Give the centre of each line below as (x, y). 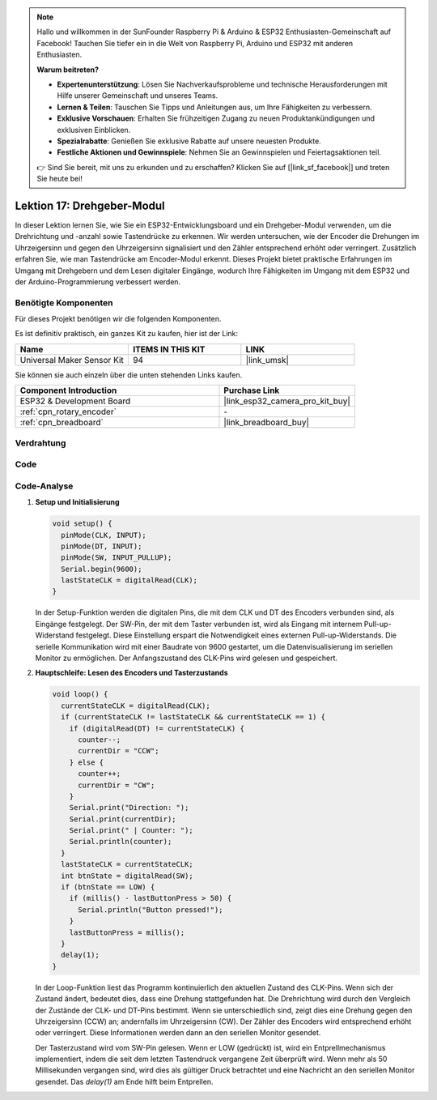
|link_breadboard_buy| (266, 423)
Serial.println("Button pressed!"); (151, 910)
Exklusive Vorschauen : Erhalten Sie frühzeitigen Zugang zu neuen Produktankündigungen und (216, 118)
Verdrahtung (40, 443)
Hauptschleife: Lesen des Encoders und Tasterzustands (132, 673)
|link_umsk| (267, 360)
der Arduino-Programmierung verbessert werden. (98, 281)
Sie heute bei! (59, 179)
